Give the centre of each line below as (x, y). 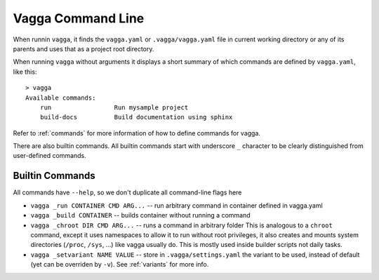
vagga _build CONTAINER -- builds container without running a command (140, 215)
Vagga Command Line (79, 18)
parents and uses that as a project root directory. (84, 48)
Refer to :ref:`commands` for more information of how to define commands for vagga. (137, 133)
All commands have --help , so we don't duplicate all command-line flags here (127, 192)
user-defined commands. (50, 156)
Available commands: (61, 98)
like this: (25, 72)
